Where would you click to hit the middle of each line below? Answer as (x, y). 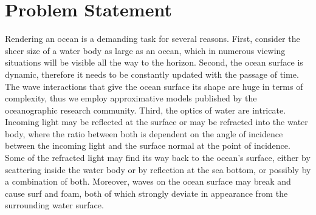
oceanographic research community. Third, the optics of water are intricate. (146, 110)
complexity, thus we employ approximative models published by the (131, 98)
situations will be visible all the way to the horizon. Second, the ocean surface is (154, 62)
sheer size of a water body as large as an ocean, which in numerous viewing (145, 50)
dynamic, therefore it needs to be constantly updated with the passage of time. (152, 74)
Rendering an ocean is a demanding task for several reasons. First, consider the (153, 39)
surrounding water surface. (54, 205)
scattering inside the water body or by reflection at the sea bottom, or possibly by (158, 169)
